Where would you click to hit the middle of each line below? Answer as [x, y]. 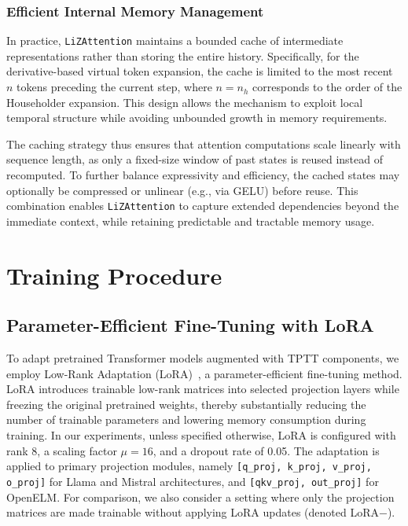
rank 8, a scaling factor [62, 450]
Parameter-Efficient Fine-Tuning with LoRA [190, 325]
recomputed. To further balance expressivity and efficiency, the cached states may [203, 175]
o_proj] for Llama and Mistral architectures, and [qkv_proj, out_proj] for [193, 481]
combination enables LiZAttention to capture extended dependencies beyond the [203, 206]
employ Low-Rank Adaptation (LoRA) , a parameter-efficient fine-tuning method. [204, 373]
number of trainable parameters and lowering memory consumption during [186, 419]
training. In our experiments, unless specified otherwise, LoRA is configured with [201, 435]
